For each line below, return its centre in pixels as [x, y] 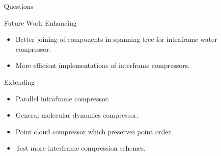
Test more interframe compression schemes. [81, 148]
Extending [19, 81]
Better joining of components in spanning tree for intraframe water [116, 39]
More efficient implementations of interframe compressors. [103, 65]
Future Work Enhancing [40, 22]
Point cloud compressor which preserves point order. [94, 131]
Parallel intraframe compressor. [63, 98]
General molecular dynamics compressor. [77, 115]
